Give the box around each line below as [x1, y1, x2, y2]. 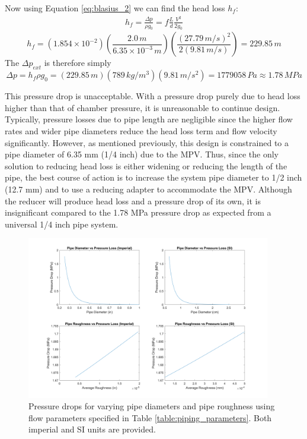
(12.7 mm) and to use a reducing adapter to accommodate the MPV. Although [5, 183, 292, 195]
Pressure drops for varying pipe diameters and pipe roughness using [28, 400, 275, 412]
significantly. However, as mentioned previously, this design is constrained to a [5, 136, 289, 149]
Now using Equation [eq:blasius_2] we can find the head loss [5, 2, 225, 14]
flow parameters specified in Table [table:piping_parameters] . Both [28, 411, 272, 424]
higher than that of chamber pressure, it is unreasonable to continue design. [5, 101, 280, 113]
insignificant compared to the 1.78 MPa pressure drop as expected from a [5, 206, 271, 219]
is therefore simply [44, 56, 111, 69]
